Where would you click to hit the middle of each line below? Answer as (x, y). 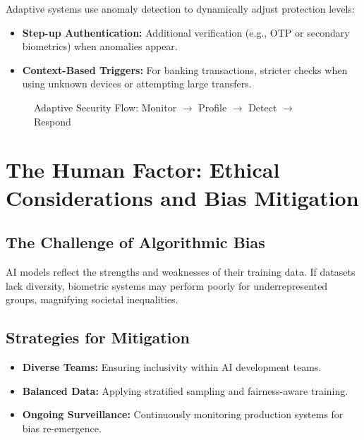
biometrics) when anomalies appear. (100, 46)
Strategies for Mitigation (98, 337)
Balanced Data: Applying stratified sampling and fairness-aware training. (185, 390)
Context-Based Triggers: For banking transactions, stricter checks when (185, 69)
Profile (213, 107)
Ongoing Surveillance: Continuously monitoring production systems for (183, 414)
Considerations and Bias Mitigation (182, 197)
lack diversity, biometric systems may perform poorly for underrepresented (167, 285)
